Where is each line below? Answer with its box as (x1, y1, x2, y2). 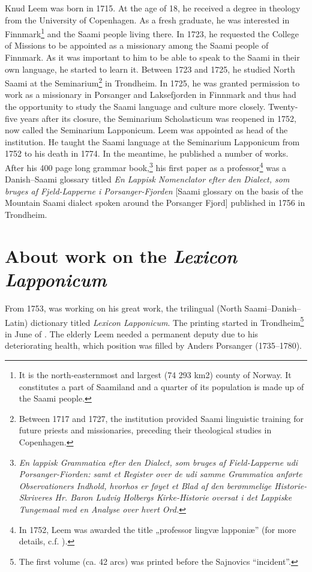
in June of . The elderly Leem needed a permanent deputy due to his (5, 327, 259, 340)
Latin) (5, 316, 28, 328)
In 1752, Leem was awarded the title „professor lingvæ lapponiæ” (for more (19, 523, 296, 535)
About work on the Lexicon (5, 243, 237, 268)
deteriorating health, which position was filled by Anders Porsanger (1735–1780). (5, 339, 302, 352)
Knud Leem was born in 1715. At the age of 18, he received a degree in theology (5, 2, 301, 14)
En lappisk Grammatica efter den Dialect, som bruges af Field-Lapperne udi (19, 456, 298, 468)
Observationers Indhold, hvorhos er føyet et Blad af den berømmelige (19, 479, 272, 492)
